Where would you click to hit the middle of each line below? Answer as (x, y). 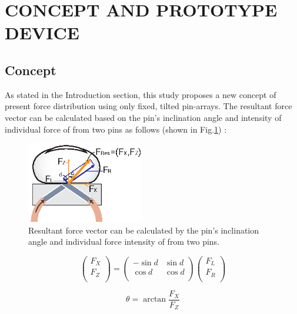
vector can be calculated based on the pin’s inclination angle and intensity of (143, 117)
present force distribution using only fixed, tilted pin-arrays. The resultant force (148, 106)
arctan (155, 300)
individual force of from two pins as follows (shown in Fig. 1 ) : (116, 129)
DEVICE (42, 33)
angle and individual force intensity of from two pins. (124, 242)
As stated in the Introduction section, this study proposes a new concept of (141, 94)
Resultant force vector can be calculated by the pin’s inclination (144, 230)
